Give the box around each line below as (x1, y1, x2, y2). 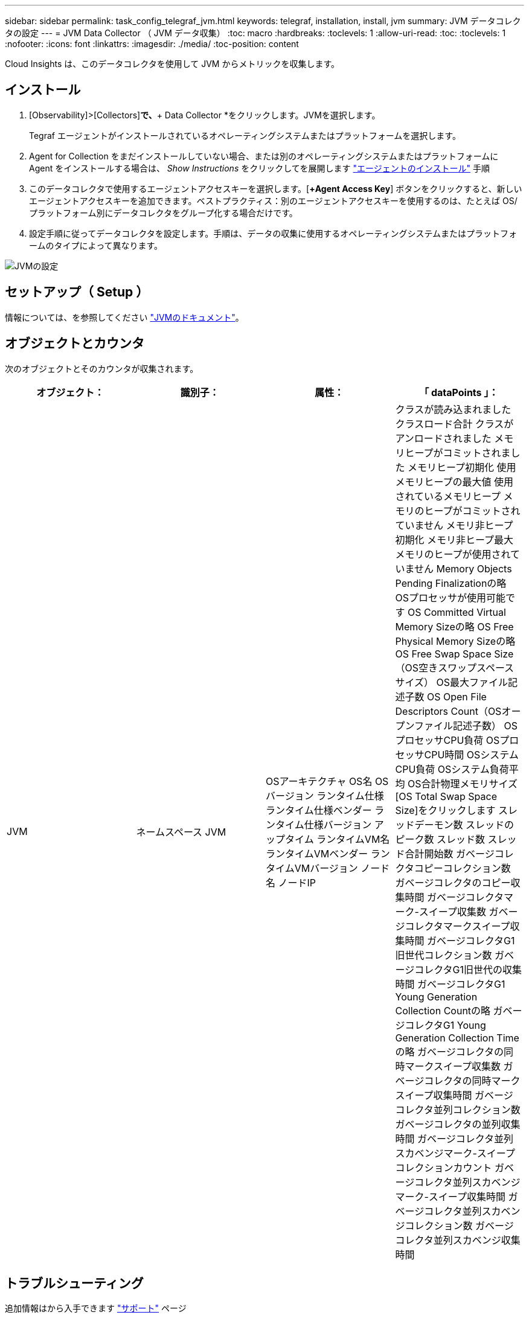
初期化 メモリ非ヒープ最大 (395, 533, 514, 546)
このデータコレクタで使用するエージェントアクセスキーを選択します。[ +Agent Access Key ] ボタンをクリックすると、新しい (29, 183, 522, 194)
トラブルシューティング (5, 1275, 144, 1291)
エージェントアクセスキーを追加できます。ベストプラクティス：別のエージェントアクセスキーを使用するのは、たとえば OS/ (29, 195, 518, 206)
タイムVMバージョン (266, 862, 358, 874)
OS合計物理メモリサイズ (408, 777, 518, 790)
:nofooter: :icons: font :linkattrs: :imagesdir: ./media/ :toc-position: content (5, 39, 299, 49)
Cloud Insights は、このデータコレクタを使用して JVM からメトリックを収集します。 (5, 59, 340, 69)
